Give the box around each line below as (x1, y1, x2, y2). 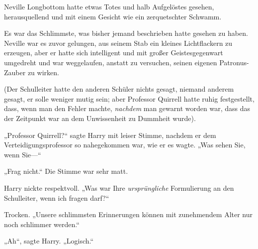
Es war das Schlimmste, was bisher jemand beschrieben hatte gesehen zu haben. (4, 28, 248, 38)
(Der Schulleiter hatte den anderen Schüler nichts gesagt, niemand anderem (4, 84, 234, 94)
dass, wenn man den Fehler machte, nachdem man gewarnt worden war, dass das (4, 103, 250, 114)
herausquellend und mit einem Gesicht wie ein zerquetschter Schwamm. (4, 11, 222, 21)
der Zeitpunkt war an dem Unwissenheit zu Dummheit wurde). (4, 113, 196, 123)
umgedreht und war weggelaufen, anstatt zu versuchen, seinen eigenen (4, 57, 217, 67)
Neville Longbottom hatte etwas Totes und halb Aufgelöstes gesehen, (4, 1, 214, 11)
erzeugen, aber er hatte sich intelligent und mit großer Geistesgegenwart (4, 47, 223, 58)
